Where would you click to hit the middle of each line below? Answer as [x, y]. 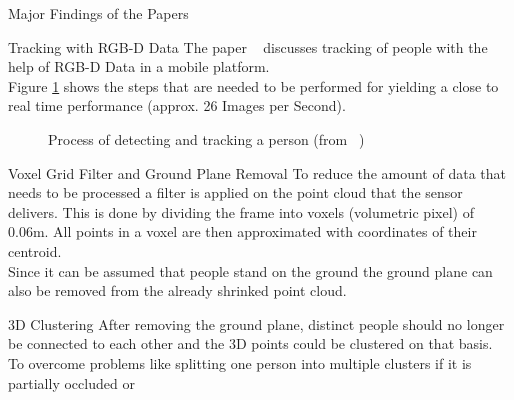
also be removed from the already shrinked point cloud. [177, 290]
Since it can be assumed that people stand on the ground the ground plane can [250, 270]
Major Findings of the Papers [98, 13]
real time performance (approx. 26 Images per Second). [177, 105]
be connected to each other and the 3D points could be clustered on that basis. [250, 343]
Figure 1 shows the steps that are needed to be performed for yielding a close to [253, 85]
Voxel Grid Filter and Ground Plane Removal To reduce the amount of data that [257, 172]
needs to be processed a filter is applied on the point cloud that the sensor [235, 192]
